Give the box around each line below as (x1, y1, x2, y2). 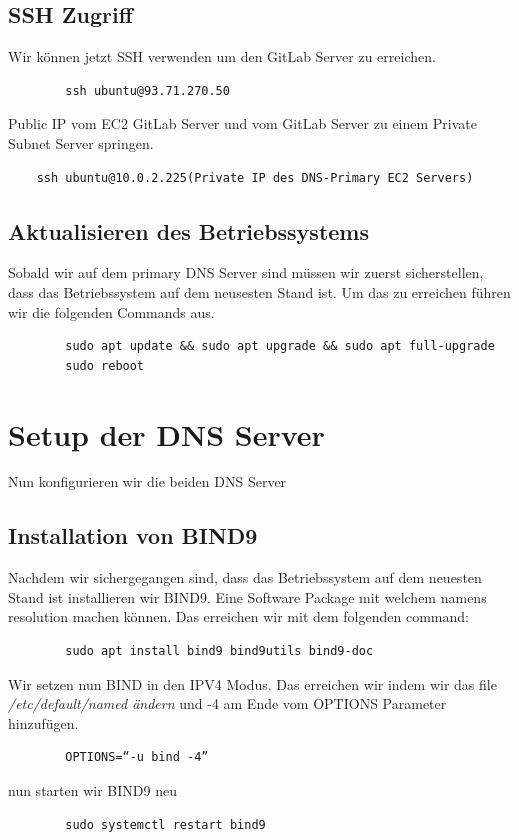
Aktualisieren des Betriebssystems (8, 215, 370, 246)
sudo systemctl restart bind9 (65, 817, 266, 832)
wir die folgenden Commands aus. (8, 301, 215, 322)
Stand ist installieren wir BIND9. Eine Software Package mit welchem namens (8, 586, 487, 607)
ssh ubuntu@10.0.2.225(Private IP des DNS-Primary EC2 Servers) (36, 170, 474, 185)
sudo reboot (65, 358, 145, 373)
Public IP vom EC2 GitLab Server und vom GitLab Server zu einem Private (8, 113, 478, 134)
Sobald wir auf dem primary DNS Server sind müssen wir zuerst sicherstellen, (8, 262, 484, 283)
